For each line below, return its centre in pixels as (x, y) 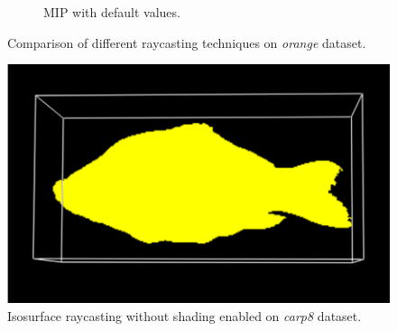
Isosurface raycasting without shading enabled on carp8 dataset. (185, 315)
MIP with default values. (112, 12)
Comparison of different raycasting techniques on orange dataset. (187, 42)
